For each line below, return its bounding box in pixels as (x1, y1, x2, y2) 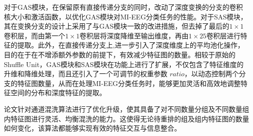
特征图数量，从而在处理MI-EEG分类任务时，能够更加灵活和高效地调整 (17, 78, 241, 88)
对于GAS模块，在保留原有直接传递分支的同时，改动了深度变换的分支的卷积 (4, 2, 243, 12)
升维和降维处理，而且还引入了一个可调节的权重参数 (4, 68, 167, 79)
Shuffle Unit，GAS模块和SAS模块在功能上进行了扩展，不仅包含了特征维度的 (4, 59, 244, 69)
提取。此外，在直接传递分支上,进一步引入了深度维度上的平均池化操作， (17, 40, 244, 50)
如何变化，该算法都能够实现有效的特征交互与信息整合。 (4, 123, 181, 133)
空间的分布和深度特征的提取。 (10, 87, 106, 98)
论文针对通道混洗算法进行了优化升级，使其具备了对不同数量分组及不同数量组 (4, 103, 249, 114)
